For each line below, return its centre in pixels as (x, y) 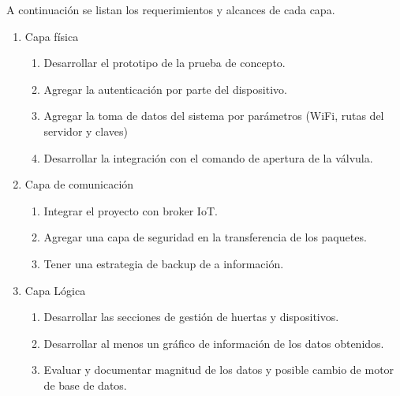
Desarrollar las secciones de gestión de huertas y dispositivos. (191, 317)
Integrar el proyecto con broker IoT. (131, 210)
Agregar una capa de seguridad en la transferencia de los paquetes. (205, 237)
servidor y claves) (86, 131)
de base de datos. (85, 385)
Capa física (52, 36)
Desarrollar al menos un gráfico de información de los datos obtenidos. (214, 343)
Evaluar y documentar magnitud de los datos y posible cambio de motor (219, 370)
